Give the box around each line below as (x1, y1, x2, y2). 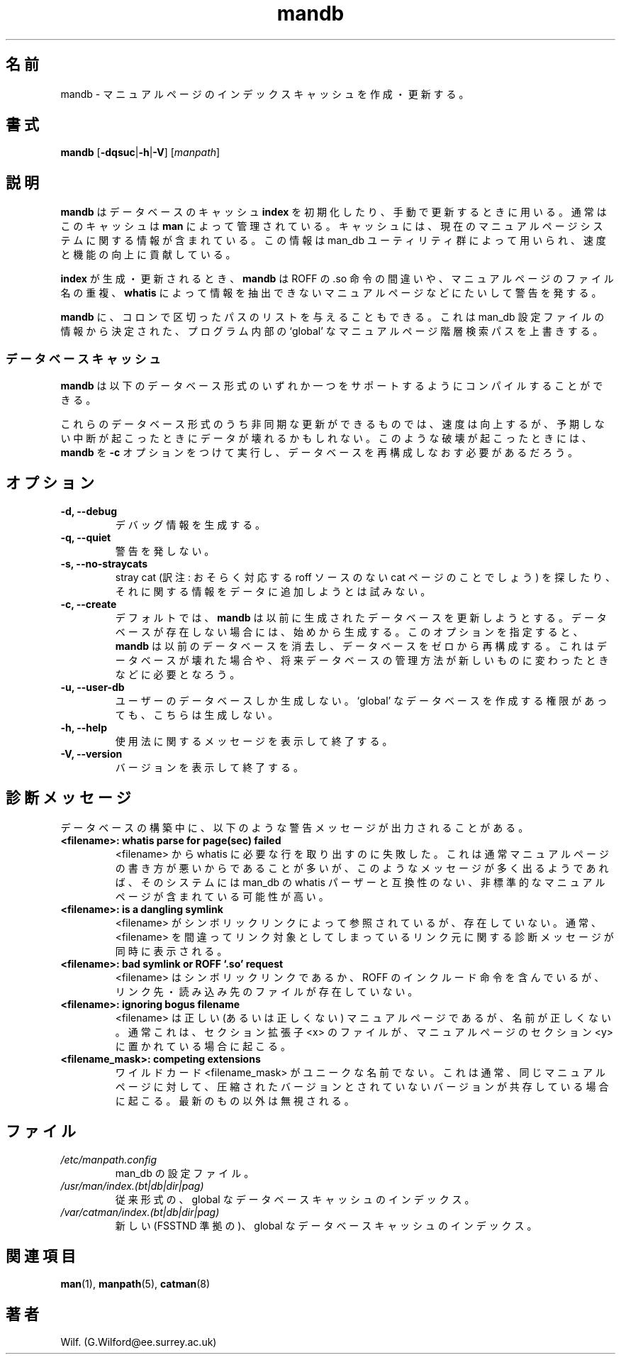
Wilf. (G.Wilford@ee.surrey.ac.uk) (60, 1336, 217, 1349)
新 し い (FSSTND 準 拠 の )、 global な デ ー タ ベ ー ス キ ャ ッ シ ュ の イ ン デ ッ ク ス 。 (115, 1219, 537, 1232)
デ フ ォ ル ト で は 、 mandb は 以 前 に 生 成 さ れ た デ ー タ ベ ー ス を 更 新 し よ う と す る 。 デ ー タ (115, 611, 607, 624)
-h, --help (60, 721, 107, 734)
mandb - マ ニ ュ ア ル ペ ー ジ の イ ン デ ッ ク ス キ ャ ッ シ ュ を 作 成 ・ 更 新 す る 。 (60, 87, 469, 100)
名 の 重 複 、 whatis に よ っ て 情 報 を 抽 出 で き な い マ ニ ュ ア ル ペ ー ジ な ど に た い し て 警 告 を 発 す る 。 (60, 287, 602, 299)
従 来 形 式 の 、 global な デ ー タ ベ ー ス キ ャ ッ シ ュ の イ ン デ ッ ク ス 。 (115, 1193, 475, 1205)
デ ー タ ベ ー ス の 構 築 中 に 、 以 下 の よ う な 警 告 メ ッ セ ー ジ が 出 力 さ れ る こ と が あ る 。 (60, 821, 529, 834)
